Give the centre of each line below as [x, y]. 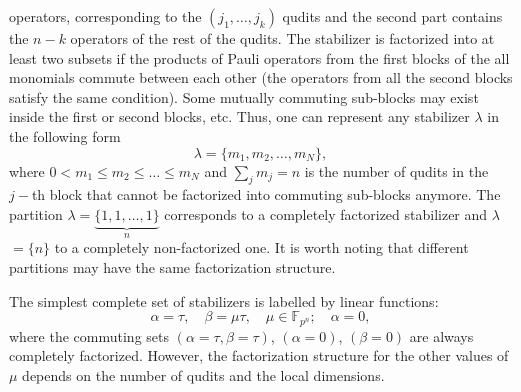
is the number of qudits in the [396, 170]
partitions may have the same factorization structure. [172, 266]
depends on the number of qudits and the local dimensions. [203, 374]
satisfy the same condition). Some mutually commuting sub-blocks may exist [244, 96]
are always [441, 335]
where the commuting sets [89, 335]
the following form [65, 135]
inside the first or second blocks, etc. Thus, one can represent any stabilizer [239, 116]
